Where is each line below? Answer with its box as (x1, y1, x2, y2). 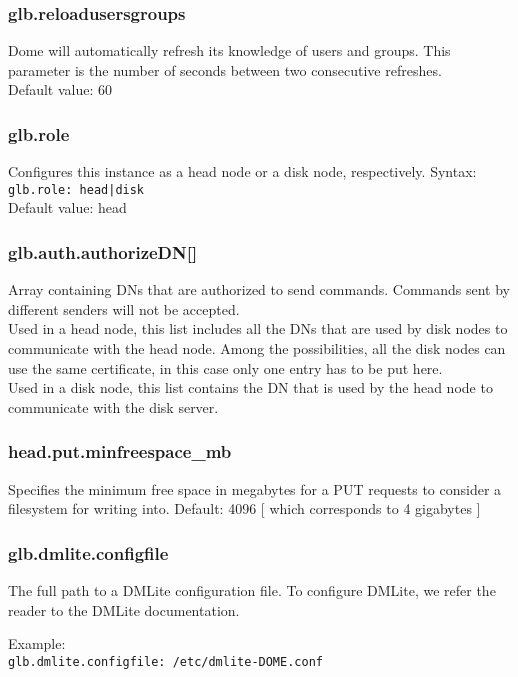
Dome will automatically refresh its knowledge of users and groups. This (8, 40, 451, 61)
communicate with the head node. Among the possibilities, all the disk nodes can (8, 338, 506, 359)
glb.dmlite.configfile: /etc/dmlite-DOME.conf (8, 654, 323, 669)
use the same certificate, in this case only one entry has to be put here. (8, 357, 443, 378)
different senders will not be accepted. (8, 298, 240, 319)
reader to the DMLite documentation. (8, 599, 240, 620)
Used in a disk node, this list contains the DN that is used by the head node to (8, 377, 493, 398)
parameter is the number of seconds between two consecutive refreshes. (8, 59, 442, 80)
